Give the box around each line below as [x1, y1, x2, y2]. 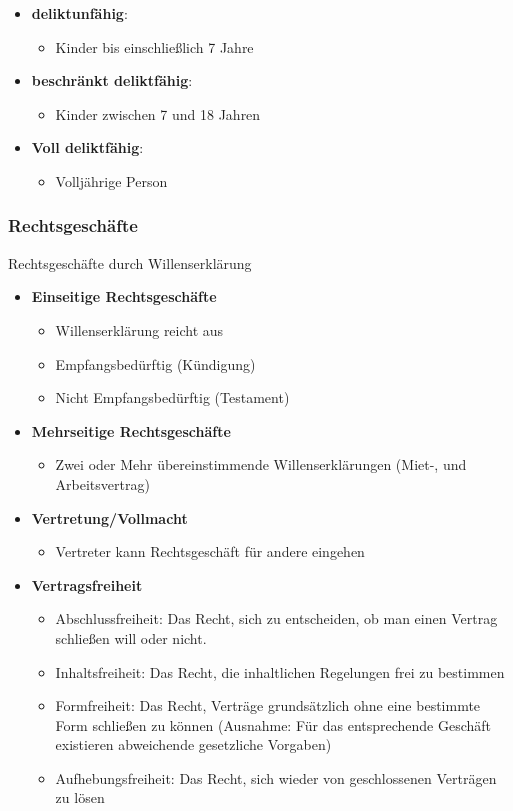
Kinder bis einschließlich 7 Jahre [55, 36, 254, 57]
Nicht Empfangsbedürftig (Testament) [55, 387, 290, 408]
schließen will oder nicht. [55, 627, 207, 648]
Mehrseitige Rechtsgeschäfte [31, 420, 231, 441]
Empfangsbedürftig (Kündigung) [55, 353, 256, 374]
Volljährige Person [55, 170, 168, 191]
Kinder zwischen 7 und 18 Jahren [55, 103, 261, 124]
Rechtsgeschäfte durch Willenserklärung [8, 252, 252, 273]
